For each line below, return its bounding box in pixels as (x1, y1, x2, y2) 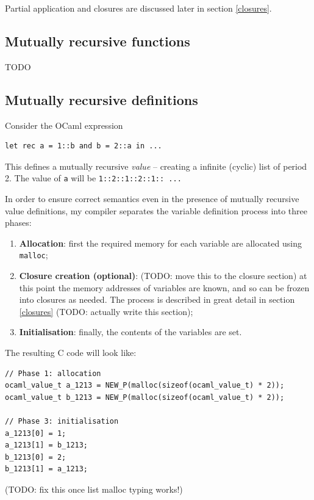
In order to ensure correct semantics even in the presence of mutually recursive (5, 192, 299, 205)
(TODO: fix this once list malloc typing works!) (5, 482, 183, 495)
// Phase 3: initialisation (5, 417, 119, 426)
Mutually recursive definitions (5, 90, 198, 109)
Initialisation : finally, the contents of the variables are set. (19, 325, 242, 338)
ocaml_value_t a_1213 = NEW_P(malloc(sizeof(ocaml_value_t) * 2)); (5, 381, 285, 390)
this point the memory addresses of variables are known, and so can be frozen (19, 281, 310, 294)
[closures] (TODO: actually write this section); (19, 305, 193, 317)
